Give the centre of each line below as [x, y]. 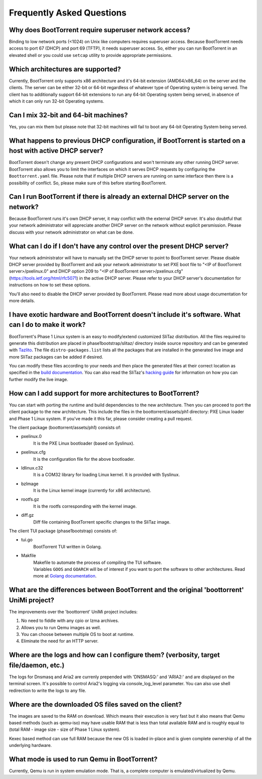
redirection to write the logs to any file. [48, 690]
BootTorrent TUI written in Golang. [67, 546]
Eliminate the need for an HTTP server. [60, 641]
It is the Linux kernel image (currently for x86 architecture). [92, 490]
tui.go [27, 540]
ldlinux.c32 [32, 468]
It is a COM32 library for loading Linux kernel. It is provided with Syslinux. [106, 475]
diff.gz [27, 515]
